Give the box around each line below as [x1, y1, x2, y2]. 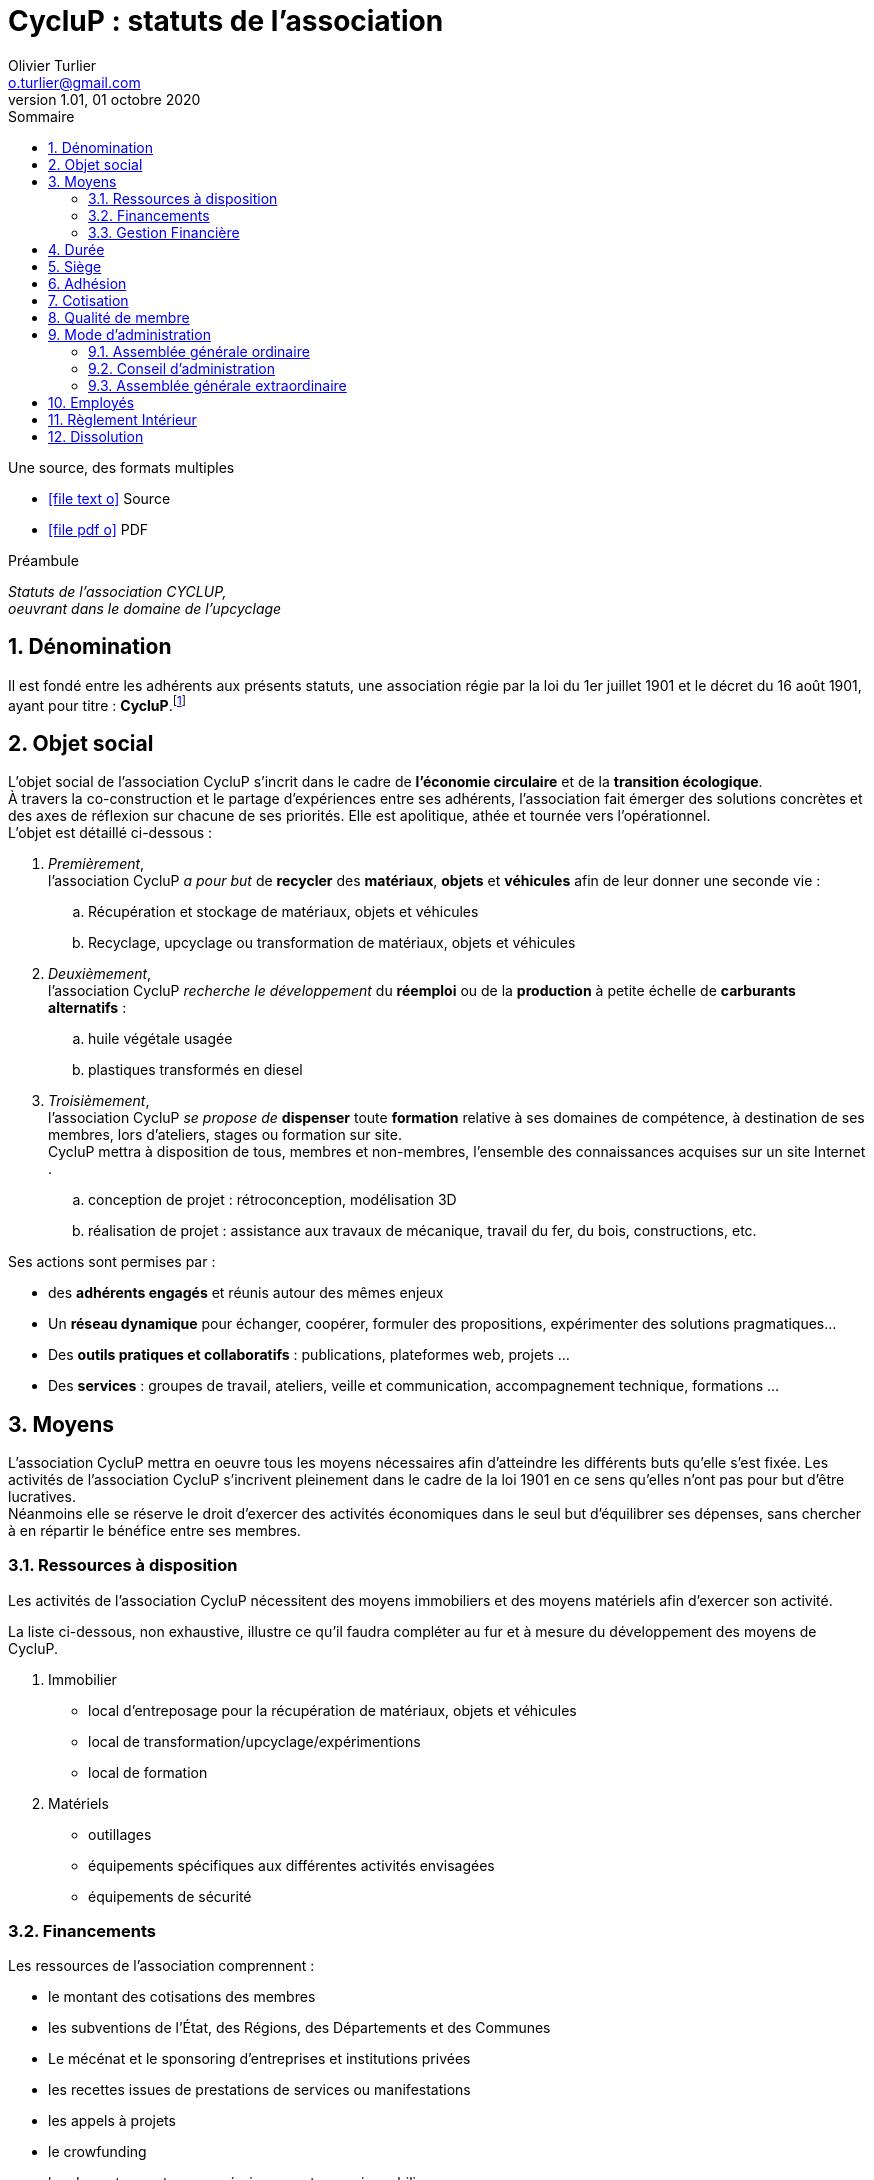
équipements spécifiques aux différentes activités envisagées [88, 1856, 495, 1874]
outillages [88, 1825, 152, 1843]
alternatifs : [48, 999, 127, 1017]
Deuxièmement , [48, 965, 152, 983]
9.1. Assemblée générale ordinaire [88, 342, 310, 360]
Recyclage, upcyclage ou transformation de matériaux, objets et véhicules [88, 934, 576, 952]
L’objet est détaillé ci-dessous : [8, 824, 213, 842]
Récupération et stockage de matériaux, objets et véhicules [88, 903, 479, 921]
